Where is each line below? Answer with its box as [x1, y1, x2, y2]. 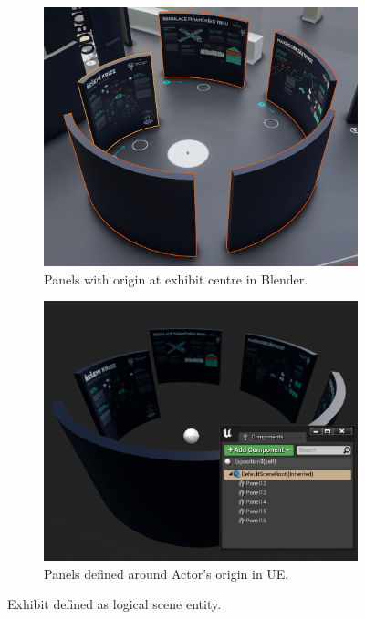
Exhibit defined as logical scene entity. [7, 594, 222, 614]
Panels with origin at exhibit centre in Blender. [44, 269, 308, 288]
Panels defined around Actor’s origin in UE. [44, 563, 289, 583]
